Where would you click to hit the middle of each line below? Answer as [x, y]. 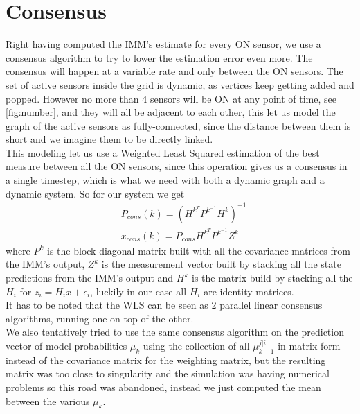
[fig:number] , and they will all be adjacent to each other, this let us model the [171, 112]
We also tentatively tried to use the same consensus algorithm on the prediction [175, 332]
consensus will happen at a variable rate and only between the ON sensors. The [174, 71]
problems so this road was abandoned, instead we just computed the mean [163, 387]
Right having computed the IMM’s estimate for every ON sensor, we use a [163, 44]
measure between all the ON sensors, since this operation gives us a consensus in [177, 166]
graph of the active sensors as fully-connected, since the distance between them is [178, 125]
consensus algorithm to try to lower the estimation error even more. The [159, 57]
